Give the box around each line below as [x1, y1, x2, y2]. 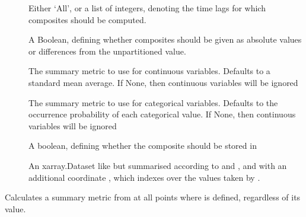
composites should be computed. [28, 13, 146, 25]
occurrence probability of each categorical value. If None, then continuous [28, 108, 296, 120]
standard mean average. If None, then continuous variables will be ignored [28, 76, 298, 88]
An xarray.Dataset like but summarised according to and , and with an [28, 159, 287, 171]
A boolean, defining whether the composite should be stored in [28, 139, 257, 152]
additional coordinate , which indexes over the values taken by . [28, 171, 260, 183]
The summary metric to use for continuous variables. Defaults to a [28, 65, 270, 77]
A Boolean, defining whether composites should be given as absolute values [28, 33, 302, 46]
